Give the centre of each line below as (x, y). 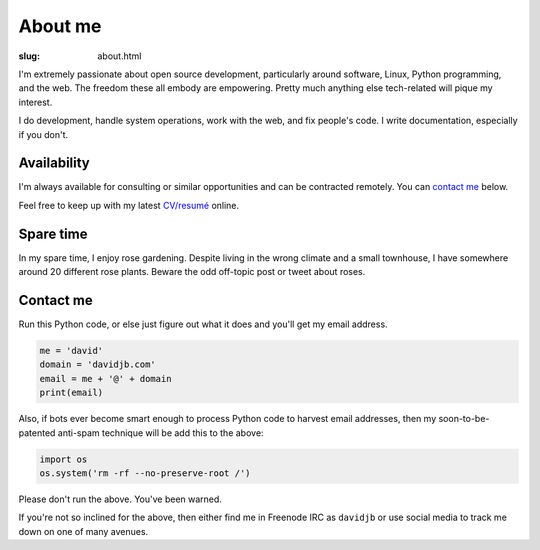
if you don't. (43, 134)
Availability (54, 163)
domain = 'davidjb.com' (98, 364)
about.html (119, 56)
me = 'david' (71, 350)
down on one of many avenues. (83, 531)
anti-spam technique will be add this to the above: (160, 432)
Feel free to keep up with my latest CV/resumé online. (129, 205)
